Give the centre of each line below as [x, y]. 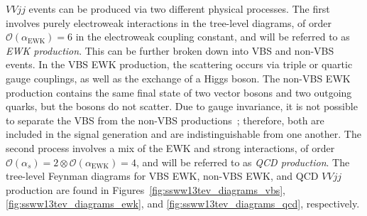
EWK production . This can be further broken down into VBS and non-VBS [170, 50]
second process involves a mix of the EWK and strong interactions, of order [170, 147]
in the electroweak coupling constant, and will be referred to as [213, 37]
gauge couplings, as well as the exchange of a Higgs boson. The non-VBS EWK [178, 78]
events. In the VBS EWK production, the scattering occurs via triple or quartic [179, 64]
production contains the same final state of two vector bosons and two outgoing [179, 92]
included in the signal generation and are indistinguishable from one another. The [183, 134]
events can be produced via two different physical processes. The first [179, 9]
